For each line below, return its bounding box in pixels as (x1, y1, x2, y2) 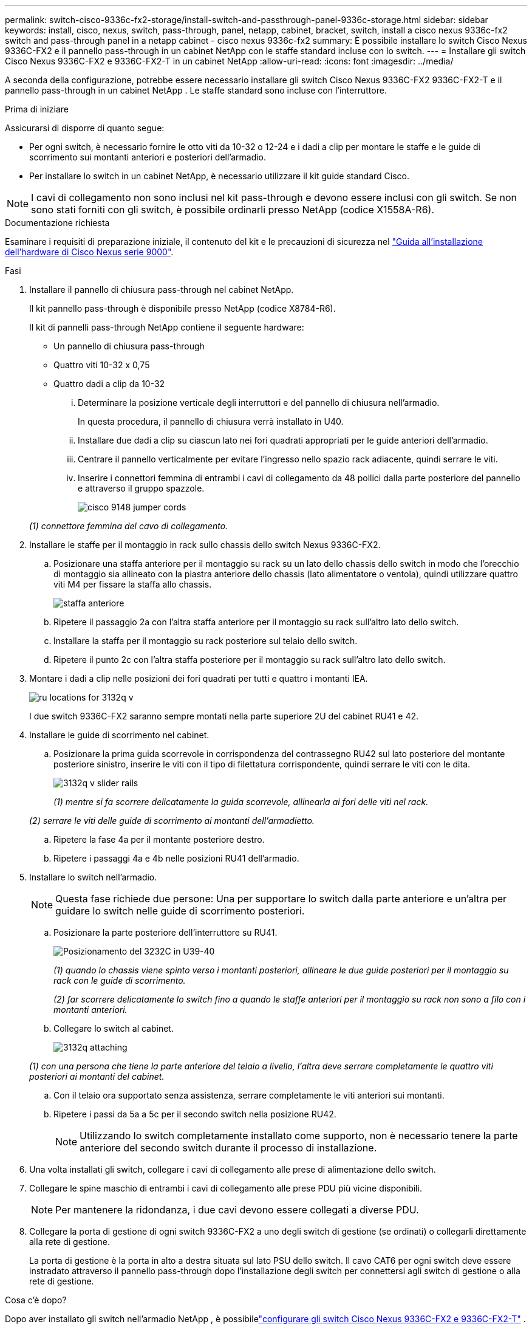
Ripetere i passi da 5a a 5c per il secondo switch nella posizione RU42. (53, 1109, 336, 1119)
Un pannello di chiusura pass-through (53, 341, 205, 351)
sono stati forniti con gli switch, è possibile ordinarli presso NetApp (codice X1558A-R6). (31, 204, 435, 216)
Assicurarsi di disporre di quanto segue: (5, 123, 165, 133)
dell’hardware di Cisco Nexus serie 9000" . (5, 247, 174, 257)
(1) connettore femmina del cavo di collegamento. (29, 521, 228, 531)
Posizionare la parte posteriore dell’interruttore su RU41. (53, 927, 278, 938)
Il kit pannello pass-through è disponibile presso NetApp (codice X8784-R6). (29, 303, 336, 314)
